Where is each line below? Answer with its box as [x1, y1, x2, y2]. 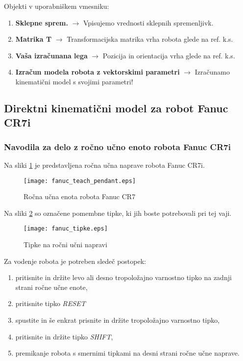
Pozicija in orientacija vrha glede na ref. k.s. [102, 50, 235, 60]
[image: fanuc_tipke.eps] [24, 225, 108, 232]
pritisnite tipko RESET [15, 298, 86, 309]
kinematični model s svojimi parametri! [15, 76, 133, 86]
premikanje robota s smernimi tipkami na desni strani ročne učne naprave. [15, 348, 240, 358]
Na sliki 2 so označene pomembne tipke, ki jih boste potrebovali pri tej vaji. [4, 207, 232, 218]
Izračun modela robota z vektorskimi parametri [15, 67, 180, 77]
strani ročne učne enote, [15, 282, 88, 292]
